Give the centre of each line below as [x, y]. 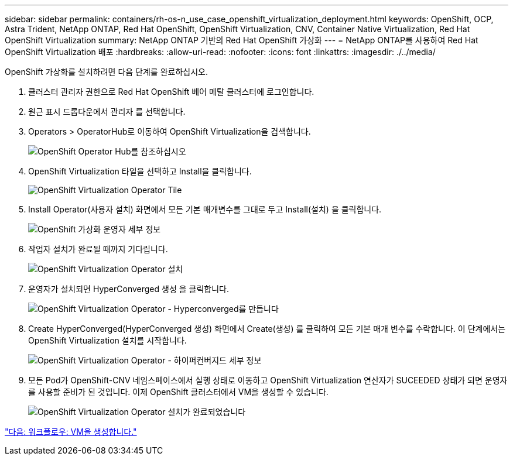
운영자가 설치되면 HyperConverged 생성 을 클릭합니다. [129, 289]
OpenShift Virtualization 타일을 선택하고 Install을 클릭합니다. [140, 171]
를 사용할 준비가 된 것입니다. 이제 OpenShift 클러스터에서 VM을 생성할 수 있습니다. [178, 392]
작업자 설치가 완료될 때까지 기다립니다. [98, 249]
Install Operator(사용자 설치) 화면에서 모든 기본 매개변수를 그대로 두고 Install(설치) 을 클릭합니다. [205, 209]
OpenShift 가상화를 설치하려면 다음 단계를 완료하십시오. [106, 72]
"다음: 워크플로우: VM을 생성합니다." [71, 432]
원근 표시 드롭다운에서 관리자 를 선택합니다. [107, 111]
